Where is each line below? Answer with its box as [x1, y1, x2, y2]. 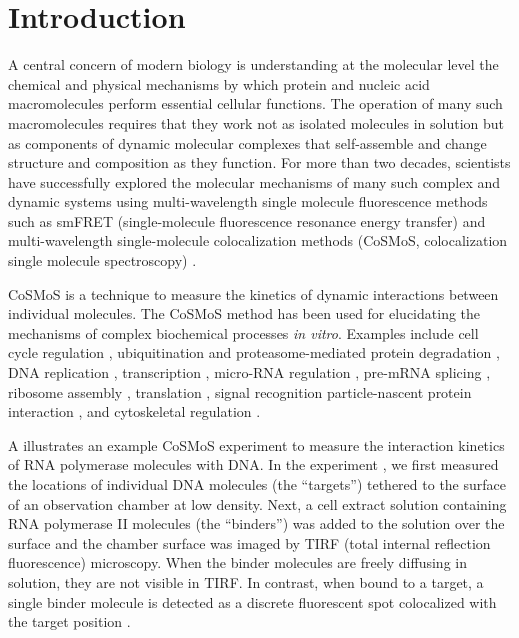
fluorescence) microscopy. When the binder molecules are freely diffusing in [8, 552, 467, 573]
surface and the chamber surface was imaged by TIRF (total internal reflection [8, 532, 491, 553]
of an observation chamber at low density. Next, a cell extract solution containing [8, 493, 507, 514]
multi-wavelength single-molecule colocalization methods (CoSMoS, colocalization [8, 230, 508, 251]
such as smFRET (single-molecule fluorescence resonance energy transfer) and [8, 210, 486, 231]
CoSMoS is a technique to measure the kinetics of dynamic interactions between [8, 283, 499, 304]
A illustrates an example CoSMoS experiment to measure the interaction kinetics [8, 434, 505, 455]
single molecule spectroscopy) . [8, 250, 197, 271]
